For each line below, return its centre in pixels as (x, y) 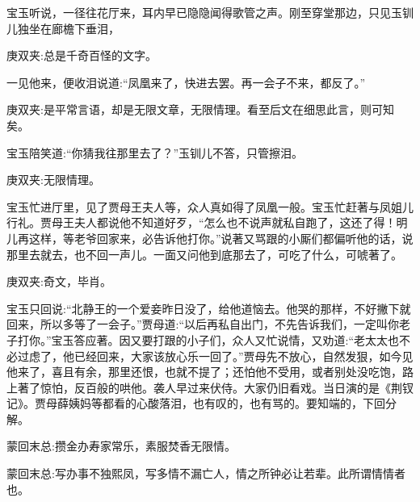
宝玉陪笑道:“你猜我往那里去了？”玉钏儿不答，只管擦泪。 (155, 152)
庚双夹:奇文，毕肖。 (59, 281)
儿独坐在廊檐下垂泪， (63, 28)
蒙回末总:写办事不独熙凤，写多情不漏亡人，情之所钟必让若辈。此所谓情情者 (206, 473)
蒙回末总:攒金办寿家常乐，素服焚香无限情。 (121, 446)
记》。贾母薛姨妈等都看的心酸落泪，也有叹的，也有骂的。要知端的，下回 (196, 403)
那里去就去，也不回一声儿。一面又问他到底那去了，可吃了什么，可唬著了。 (204, 254)
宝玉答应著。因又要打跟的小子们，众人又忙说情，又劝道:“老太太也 (225, 339)
